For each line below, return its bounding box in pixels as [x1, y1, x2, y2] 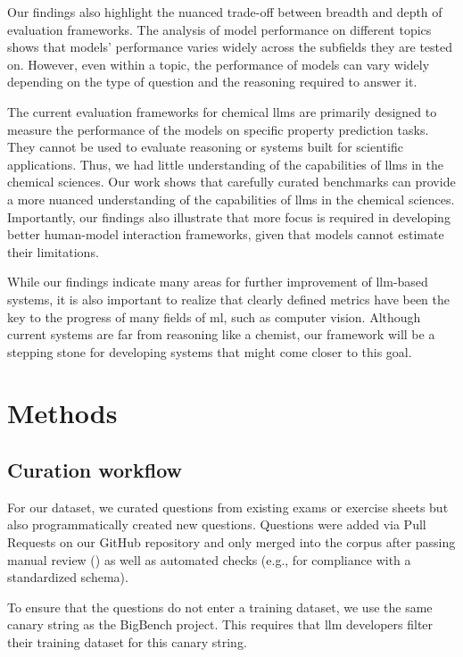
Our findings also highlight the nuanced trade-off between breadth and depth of [7, 3, 442, 21]
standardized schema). [7, 568, 128, 586]
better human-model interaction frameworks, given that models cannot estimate [7, 225, 444, 244]
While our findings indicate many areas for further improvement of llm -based [7, 272, 428, 291]
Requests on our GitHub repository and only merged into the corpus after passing [7, 533, 456, 552]
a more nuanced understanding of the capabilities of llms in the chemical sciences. [7, 189, 455, 208]
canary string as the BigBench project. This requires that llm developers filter [7, 615, 434, 634]
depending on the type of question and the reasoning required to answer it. [7, 72, 418, 91]
